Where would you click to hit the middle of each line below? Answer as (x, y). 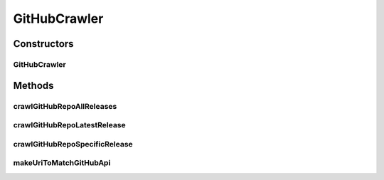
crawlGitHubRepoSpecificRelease (73, 144)
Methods (33, 85)
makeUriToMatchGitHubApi (62, 163)
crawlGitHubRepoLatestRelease (69, 125)
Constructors (43, 44)
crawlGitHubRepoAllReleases (65, 106)
